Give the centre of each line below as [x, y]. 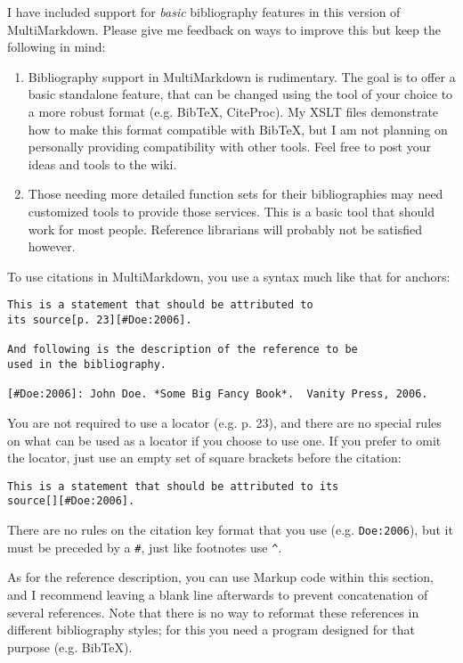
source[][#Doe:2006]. [71, 501]
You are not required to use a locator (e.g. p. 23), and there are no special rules [224, 422]
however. [52, 246]
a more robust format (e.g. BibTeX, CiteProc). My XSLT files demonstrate [233, 111]
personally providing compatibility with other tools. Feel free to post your [229, 147]
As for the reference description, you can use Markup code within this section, [220, 577]
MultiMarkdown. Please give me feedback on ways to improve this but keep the [224, 29]
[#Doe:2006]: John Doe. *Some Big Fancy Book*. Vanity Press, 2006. [218, 394]
